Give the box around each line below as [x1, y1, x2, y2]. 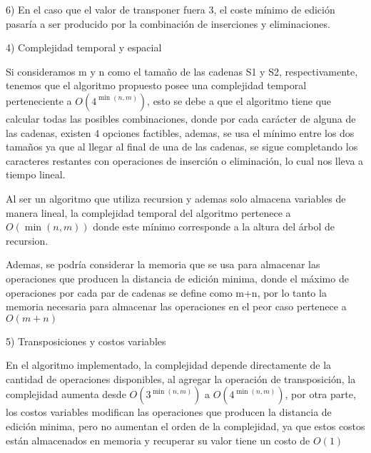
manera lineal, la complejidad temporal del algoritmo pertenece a [6, 205, 291, 220]
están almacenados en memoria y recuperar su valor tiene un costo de [6, 432, 310, 447]
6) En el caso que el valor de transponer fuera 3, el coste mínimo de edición [6, 2, 335, 16]
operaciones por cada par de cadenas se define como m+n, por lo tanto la [6, 285, 327, 300]
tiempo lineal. [6, 167, 66, 182]
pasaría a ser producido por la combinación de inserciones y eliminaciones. [6, 16, 330, 31]
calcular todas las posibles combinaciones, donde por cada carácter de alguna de [6, 111, 356, 126]
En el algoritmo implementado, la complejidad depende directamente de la [6, 357, 332, 372]
